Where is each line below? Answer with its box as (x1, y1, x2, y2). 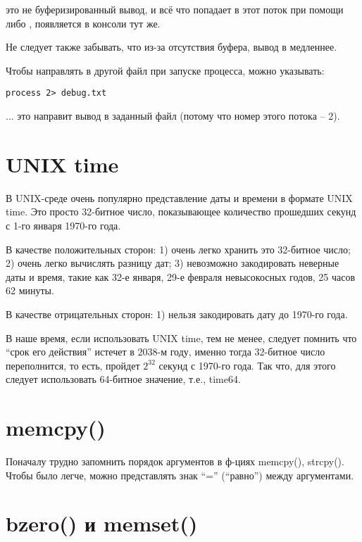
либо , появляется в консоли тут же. (6, 15, 161, 30)
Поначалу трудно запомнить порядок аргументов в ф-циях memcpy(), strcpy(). (6, 454, 344, 468)
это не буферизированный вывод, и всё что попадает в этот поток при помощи (6, 2, 344, 16)
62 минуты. (6, 283, 54, 298)
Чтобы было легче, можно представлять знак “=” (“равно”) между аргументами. (6, 467, 354, 482)
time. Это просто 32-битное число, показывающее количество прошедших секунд (6, 204, 356, 219)
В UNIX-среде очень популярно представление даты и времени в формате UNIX (6, 190, 353, 205)
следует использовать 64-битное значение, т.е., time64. (6, 372, 241, 386)
